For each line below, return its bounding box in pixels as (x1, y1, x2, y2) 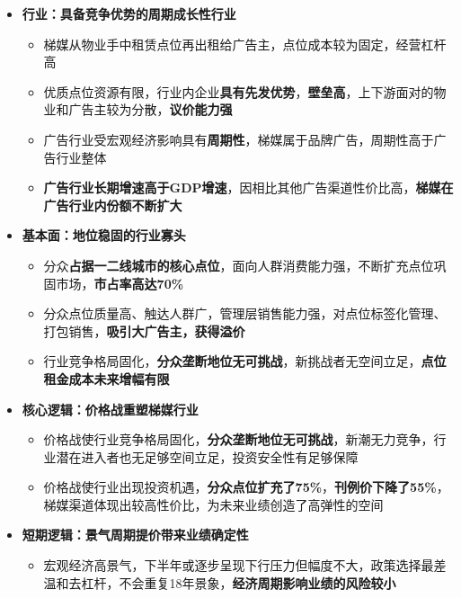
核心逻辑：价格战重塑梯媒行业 (22, 399, 199, 418)
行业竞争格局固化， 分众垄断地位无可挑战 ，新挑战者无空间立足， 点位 (43, 352, 447, 370)
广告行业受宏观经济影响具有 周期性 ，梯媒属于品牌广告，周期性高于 (43, 129, 434, 148)
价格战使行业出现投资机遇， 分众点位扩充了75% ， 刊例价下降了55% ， (43, 478, 449, 496)
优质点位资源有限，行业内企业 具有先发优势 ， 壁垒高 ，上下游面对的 (43, 82, 434, 101)
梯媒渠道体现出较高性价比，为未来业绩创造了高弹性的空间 (43, 495, 384, 513)
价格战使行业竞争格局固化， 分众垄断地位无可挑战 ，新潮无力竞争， (43, 430, 434, 449)
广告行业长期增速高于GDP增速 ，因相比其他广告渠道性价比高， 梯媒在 (43, 178, 454, 197)
